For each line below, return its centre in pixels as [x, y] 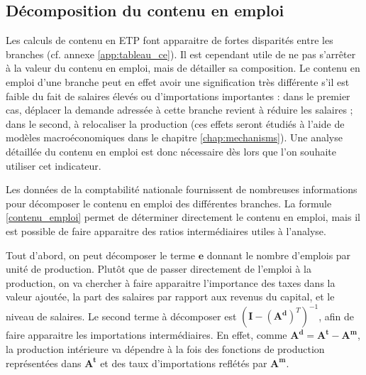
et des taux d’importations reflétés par [184, 363]
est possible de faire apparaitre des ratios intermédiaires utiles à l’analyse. [166, 230]
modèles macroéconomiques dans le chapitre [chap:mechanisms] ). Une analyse [174, 137]
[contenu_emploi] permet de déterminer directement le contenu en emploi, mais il [183, 217]
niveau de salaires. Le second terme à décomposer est [121, 316]
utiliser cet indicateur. [54, 165]
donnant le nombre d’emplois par [279, 255]
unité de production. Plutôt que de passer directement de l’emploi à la [159, 269]
